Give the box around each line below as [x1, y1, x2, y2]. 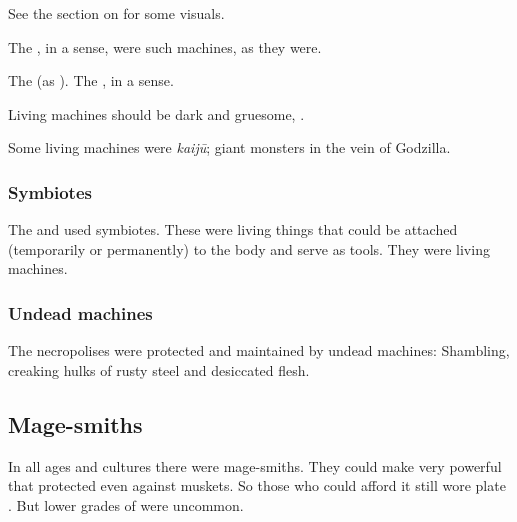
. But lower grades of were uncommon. [8, 494, 244, 515]
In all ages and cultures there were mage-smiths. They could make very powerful [8, 455, 502, 476]
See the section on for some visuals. [8, 3, 225, 23]
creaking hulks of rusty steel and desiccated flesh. [8, 359, 310, 380]
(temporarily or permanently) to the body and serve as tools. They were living [8, 238, 490, 259]
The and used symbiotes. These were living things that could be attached [8, 219, 458, 240]
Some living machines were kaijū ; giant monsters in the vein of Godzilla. [8, 137, 451, 158]
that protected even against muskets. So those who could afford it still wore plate [8, 475, 506, 496]
